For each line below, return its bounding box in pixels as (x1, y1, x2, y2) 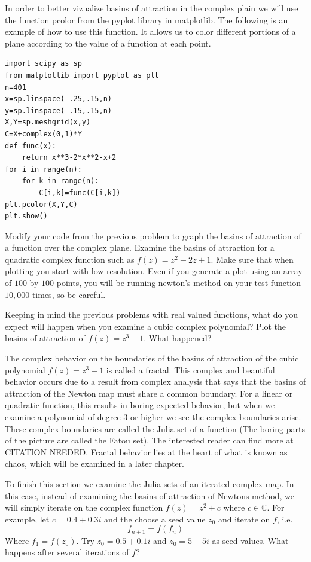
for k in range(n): (22, 177, 99, 186)
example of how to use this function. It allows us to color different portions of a (5, 25, 296, 38)
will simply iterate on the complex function (5, 501, 163, 514)
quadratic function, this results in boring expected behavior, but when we (5, 399, 275, 411)
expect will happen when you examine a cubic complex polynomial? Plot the (5, 320, 286, 332)
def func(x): (5, 141, 56, 150)
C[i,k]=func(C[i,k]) (39, 188, 121, 197)
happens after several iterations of (5, 546, 129, 558)
